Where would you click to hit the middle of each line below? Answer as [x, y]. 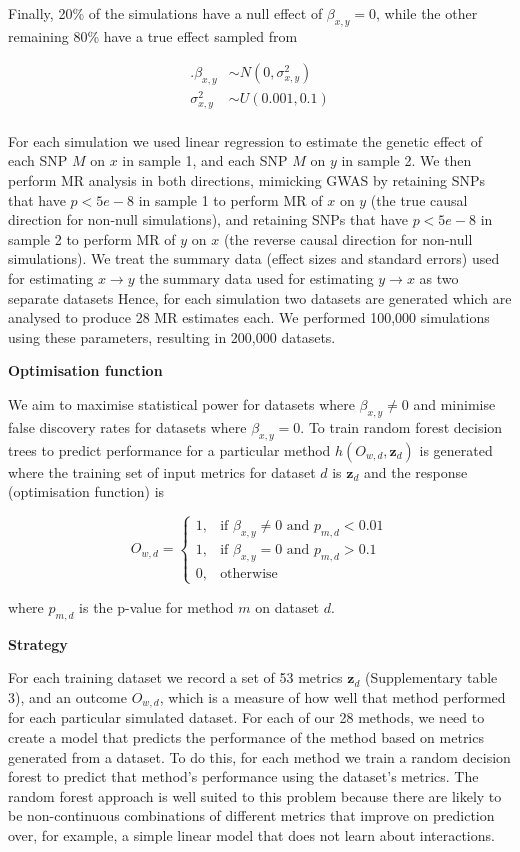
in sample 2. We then [406, 160]
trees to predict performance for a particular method [169, 449]
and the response [416, 471]
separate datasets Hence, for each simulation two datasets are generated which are [260, 297]
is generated [456, 449]
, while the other [427, 13]
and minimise [454, 403]
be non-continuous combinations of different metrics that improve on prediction [251, 815]
